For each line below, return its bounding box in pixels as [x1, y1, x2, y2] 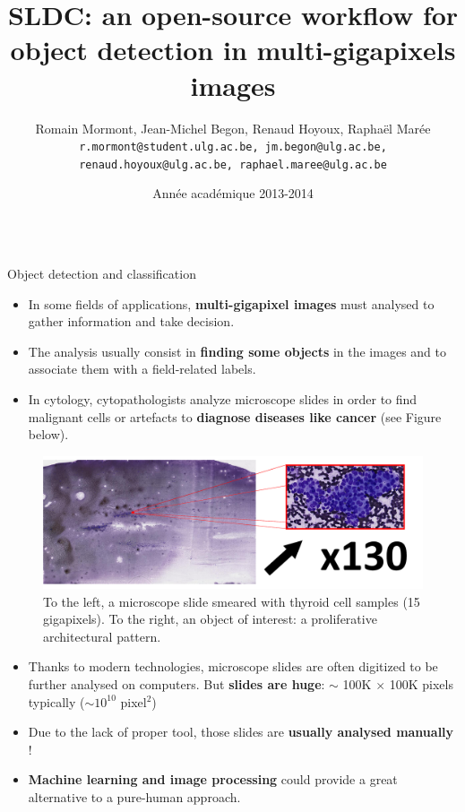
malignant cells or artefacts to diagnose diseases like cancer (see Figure [28, 407, 442, 426]
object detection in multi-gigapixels [10, 31, 456, 68]
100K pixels [389, 674, 453, 693]
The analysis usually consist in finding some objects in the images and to [28, 341, 446, 360]
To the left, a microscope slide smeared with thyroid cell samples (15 [43, 592, 420, 610]
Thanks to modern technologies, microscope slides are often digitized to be [28, 657, 438, 676]
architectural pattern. [43, 626, 161, 645]
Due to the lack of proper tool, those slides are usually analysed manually [28, 722, 454, 741]
